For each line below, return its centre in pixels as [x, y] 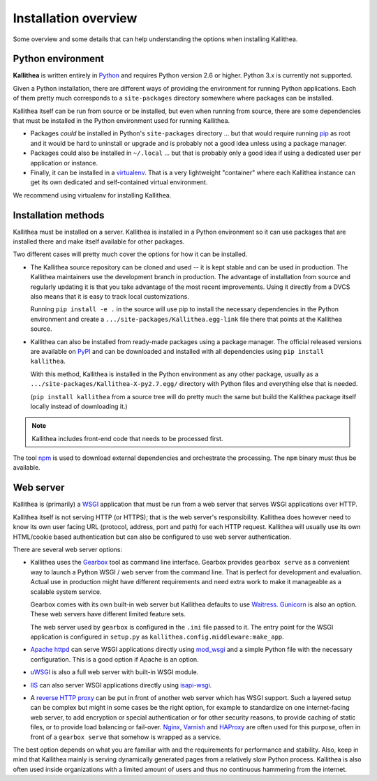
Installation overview [75, 18]
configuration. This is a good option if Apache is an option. [114, 659]
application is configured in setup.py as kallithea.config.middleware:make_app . [157, 637]
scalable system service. [66, 592]
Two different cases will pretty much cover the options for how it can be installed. [130, 254]
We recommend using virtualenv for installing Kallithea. [92, 195]
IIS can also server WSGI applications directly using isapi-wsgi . [121, 685]
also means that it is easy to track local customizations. [110, 296]
